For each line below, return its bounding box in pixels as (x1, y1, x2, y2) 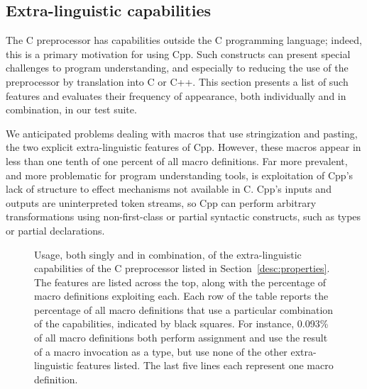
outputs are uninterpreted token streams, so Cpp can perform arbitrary (6, 195, 317, 210)
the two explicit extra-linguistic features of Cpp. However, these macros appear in (6, 140, 361, 154)
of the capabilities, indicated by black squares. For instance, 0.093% (34, 316, 329, 331)
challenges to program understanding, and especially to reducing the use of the (6, 60, 349, 75)
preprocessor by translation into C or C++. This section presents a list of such (6, 74, 349, 89)
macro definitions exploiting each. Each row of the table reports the (34, 288, 329, 303)
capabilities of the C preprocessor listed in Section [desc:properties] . (34, 261, 330, 276)
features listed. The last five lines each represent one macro (76, 358, 334, 373)
